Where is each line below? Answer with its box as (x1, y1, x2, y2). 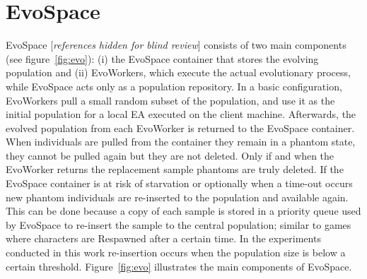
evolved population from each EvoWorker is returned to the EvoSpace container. (6, 120, 355, 135)
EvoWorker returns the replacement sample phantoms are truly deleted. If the (6, 162, 344, 177)
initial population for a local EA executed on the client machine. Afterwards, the (6, 107, 356, 121)
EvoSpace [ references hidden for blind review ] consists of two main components (6, 37, 346, 52)
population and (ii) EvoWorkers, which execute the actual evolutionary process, (6, 65, 351, 80)
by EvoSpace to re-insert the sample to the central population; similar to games (6, 217, 351, 232)
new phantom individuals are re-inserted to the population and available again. (6, 189, 349, 204)
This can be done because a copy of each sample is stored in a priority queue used (6, 203, 361, 218)
